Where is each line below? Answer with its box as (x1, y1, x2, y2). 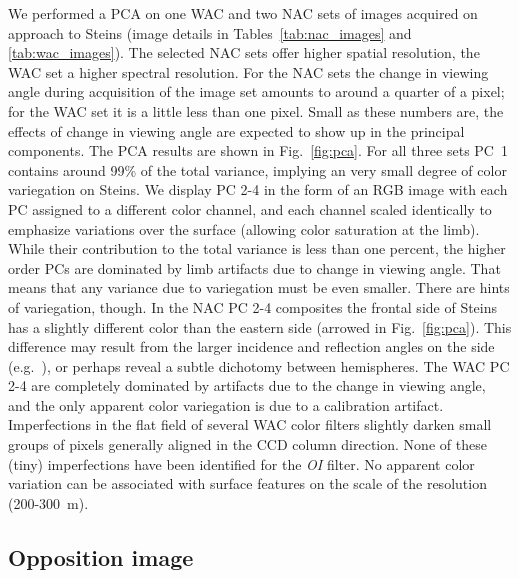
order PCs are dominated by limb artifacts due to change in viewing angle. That (8, 257, 501, 278)
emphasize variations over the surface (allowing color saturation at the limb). (8, 218, 480, 239)
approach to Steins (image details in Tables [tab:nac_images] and (8, 22, 412, 43)
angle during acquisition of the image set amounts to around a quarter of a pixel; (8, 81, 505, 102)
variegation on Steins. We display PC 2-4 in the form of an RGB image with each (8, 179, 508, 200)
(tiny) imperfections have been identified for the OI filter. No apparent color (8, 453, 475, 474)
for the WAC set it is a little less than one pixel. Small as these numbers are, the (8, 100, 504, 121)
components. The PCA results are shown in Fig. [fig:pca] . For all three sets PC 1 (8, 140, 508, 161)
